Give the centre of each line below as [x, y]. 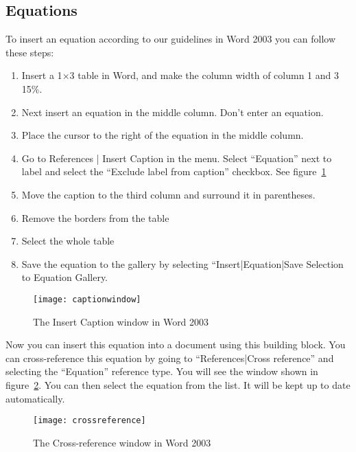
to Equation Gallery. [64, 277]
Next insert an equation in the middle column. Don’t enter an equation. [173, 112]
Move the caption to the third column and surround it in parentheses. [168, 194]
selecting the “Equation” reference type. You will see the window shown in [162, 371]
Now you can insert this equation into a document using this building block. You [176, 344]
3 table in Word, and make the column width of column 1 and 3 [204, 75]
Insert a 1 [42, 75]
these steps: [30, 52]
